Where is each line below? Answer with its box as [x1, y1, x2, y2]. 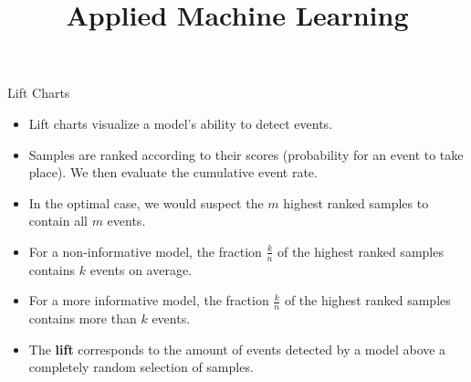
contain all [28, 211, 88, 230]
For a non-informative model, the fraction [28, 241, 262, 260]
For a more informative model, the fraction [28, 291, 269, 310]
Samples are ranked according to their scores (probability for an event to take [28, 144, 464, 164]
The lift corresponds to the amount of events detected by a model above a [28, 339, 446, 358]
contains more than [28, 309, 137, 328]
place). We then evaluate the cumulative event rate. [28, 163, 318, 182]
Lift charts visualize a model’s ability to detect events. [28, 113, 333, 133]
